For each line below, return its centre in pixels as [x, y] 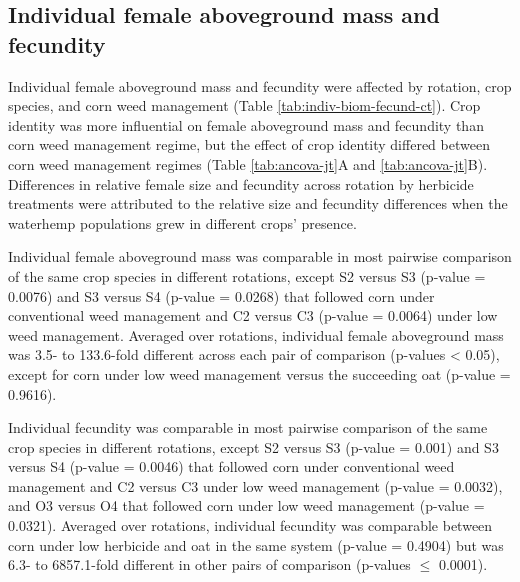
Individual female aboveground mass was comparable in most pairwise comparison [260, 256]
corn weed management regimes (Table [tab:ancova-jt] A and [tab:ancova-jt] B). [248, 163]
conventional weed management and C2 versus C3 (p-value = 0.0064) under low [253, 315]
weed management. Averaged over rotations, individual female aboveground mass [256, 334]
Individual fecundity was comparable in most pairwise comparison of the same [248, 427]
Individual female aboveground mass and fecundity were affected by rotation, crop [260, 85]
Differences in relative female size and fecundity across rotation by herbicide [241, 183]
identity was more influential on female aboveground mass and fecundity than [246, 124]
